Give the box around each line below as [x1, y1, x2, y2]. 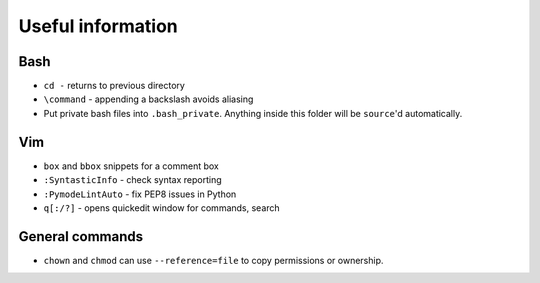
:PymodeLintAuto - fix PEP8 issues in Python [43, 188, 237, 200]
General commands [18, 228, 144, 245]
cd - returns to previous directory [43, 80, 185, 92]
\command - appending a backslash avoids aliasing [43, 93, 254, 105]
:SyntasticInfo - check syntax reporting [43, 174, 222, 186]
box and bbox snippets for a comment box [43, 160, 220, 172]
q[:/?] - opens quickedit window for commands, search [43, 201, 280, 214]
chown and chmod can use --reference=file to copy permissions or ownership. [43, 254, 384, 266]
